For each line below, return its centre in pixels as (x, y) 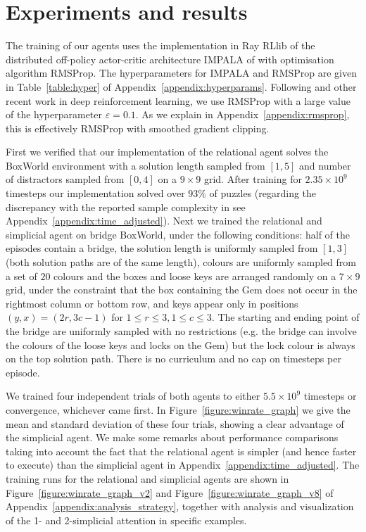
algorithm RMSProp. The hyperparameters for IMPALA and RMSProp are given (182, 73)
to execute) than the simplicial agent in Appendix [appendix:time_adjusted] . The (183, 465)
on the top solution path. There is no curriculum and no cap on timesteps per (173, 359)
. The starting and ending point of (285, 317)
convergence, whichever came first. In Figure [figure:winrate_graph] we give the (178, 409)
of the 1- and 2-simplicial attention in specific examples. (126, 520)
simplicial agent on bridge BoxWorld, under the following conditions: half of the (178, 234)
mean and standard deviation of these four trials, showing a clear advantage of (175, 423)
